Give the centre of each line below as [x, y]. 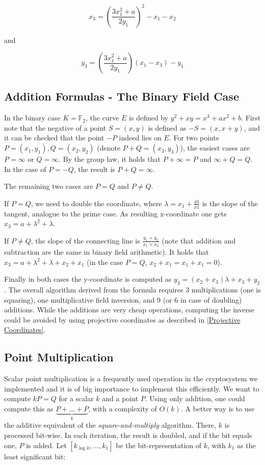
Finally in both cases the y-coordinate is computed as [88, 279]
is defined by [149, 118]
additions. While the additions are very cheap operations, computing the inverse [129, 310]
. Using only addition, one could [195, 398]
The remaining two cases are [49, 186]
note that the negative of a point [55, 127]
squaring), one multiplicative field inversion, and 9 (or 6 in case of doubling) [123, 299]
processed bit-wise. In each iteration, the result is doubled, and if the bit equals [128, 435]
